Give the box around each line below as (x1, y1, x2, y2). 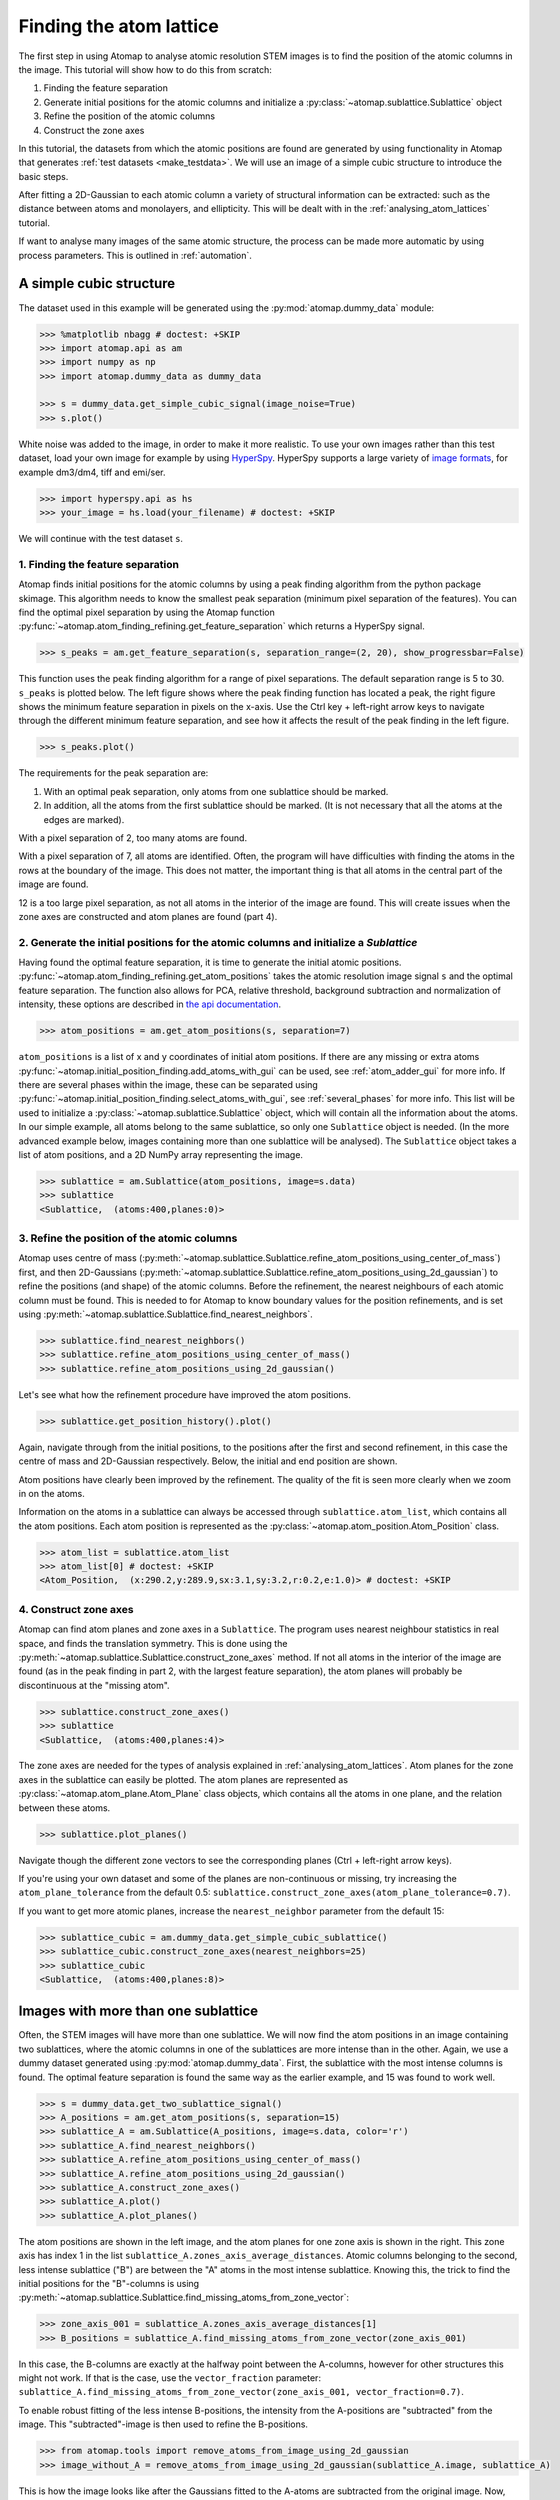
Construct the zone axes (43, 124, 145, 136)
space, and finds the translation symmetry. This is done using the (18, 1637, 288, 1649)
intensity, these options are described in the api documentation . (18, 998, 282, 1010)
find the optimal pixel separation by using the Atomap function (18, 606, 275, 618)
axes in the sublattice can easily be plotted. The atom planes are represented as (18, 1773, 349, 1785)
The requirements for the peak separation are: (18, 767, 209, 779)
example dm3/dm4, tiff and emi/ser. (18, 466, 166, 478)
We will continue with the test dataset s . (18, 532, 184, 544)
